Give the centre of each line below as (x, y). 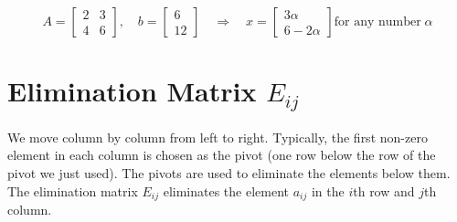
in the (328, 190)
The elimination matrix (73, 190)
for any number (377, 22)
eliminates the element (226, 190)
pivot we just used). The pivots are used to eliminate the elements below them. (229, 173)
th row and (384, 190)
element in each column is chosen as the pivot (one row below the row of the (222, 155)
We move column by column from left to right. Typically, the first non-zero (218, 137)
